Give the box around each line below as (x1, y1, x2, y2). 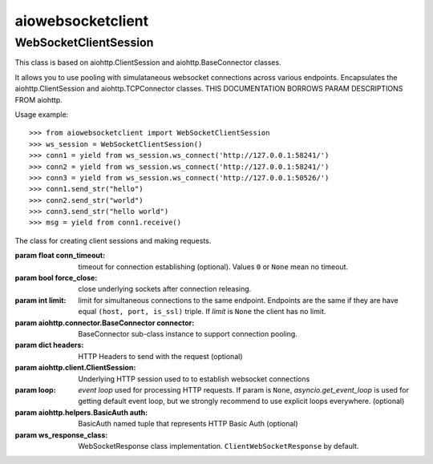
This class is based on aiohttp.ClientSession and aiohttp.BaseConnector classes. (14, 58, 281, 67)
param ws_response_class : (14, 430, 108, 440)
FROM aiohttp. (14, 95, 63, 104)
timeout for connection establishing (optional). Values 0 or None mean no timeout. (78, 261, 349, 272)
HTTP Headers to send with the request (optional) (78, 351, 243, 361)
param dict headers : (14, 341, 84, 350)
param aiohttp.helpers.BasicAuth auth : (14, 407, 148, 417)
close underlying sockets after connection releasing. (78, 284, 252, 294)
